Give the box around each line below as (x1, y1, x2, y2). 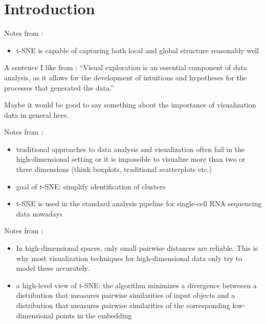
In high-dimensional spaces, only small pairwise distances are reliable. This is (16, 243, 258, 253)
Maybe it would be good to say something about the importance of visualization (4, 99, 256, 110)
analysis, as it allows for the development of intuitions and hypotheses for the (4, 72, 247, 82)
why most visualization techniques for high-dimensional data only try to (16, 252, 242, 263)
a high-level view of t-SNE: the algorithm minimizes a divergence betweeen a (16, 279, 257, 290)
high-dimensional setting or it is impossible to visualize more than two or (16, 154, 246, 164)
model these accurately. (16, 263, 90, 273)
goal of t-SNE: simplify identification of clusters (16, 181, 166, 191)
